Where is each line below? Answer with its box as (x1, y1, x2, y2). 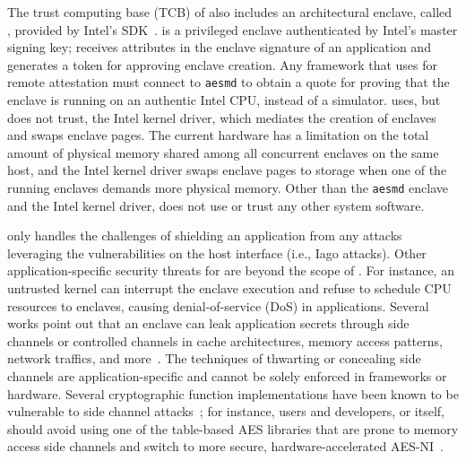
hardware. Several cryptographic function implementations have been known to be (7, 384, 459, 403)
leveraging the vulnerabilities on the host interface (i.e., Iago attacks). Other (7, 243, 427, 262)
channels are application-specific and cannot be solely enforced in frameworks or (7, 367, 447, 385)
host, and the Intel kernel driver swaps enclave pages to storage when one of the (7, 161, 447, 179)
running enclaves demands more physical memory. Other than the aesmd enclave (7, 178, 448, 196)
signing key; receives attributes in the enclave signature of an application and (7, 38, 431, 57)
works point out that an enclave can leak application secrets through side (7, 314, 410, 333)
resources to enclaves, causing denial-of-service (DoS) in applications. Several (7, 296, 429, 315)
